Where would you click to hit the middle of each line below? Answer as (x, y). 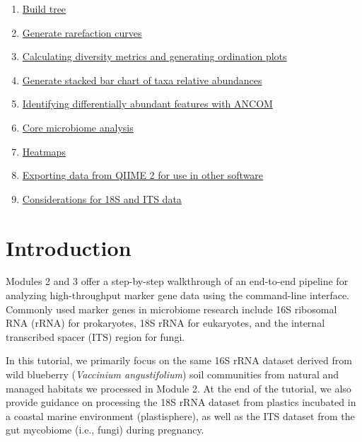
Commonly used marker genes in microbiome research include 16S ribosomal (171, 309)
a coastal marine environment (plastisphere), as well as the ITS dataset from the (180, 415)
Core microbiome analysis (78, 127)
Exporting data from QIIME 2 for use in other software (143, 175)
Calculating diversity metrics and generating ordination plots (154, 56)
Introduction (69, 247)
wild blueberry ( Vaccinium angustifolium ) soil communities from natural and (173, 374)
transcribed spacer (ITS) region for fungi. (95, 336)
